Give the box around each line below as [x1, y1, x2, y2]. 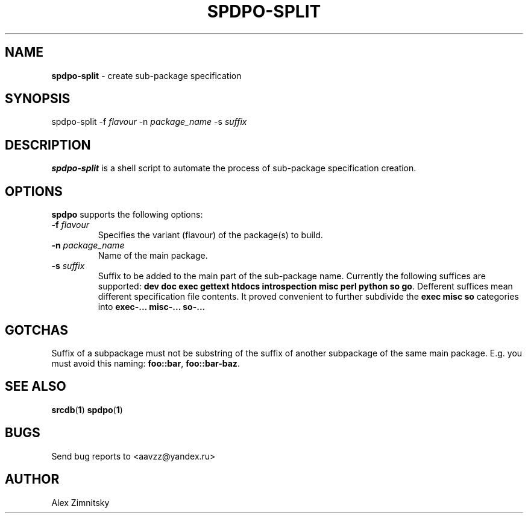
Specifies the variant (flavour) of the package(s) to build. [98, 230, 323, 241]
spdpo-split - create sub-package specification [51, 70, 242, 81]
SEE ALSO [5, 379, 66, 394]
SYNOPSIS [5, 91, 71, 107]
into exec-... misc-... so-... [98, 302, 206, 312]
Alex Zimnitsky [51, 497, 110, 508]
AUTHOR [5, 472, 60, 487]
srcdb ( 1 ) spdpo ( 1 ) [51, 404, 123, 415]
